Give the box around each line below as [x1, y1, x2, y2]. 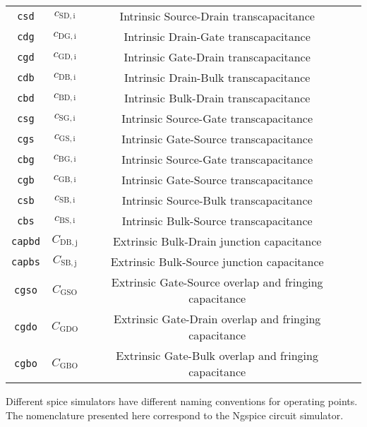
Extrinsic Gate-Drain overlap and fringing [114, 311, 321, 327]
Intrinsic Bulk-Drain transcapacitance [124, 90, 311, 106]
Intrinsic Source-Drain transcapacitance [119, 8, 315, 24]
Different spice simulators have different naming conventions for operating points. [6, 394, 358, 408]
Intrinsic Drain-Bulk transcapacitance [124, 69, 311, 85]
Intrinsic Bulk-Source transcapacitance [121, 212, 313, 229]
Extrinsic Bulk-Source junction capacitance [110, 253, 324, 270]
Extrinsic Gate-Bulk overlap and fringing [116, 347, 318, 363]
